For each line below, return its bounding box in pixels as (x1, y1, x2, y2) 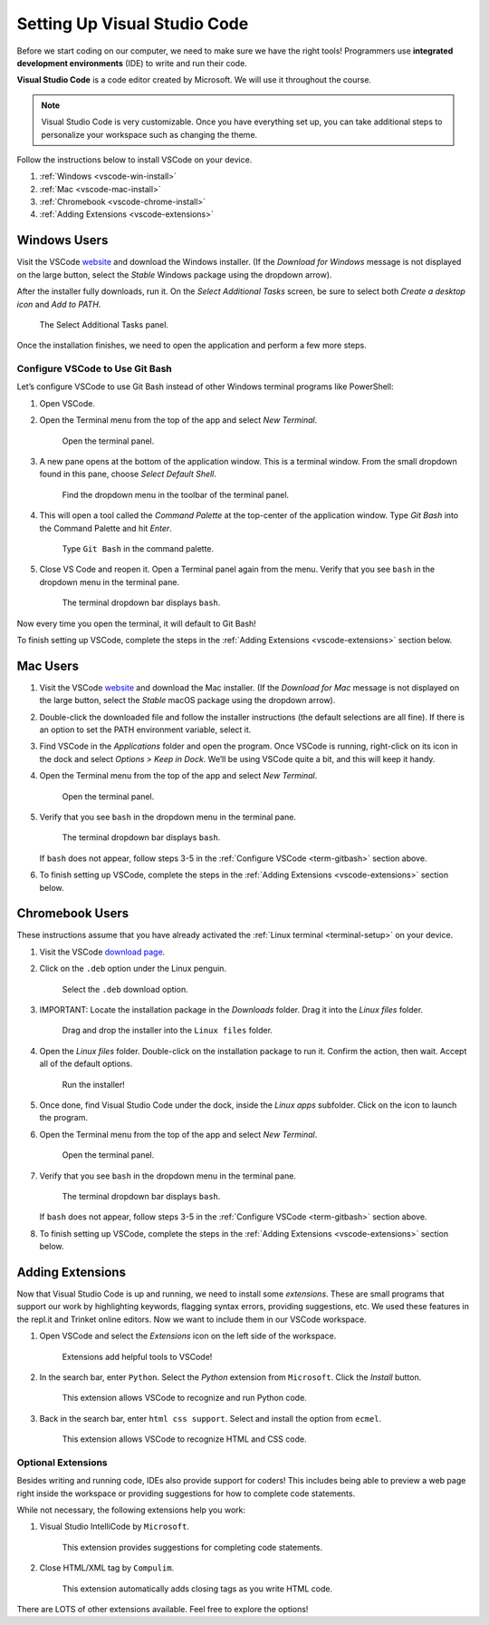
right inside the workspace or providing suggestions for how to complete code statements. (16, 1488, 356, 1499)
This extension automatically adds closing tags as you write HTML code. (62, 1583, 333, 1594)
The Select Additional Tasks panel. (39, 318, 169, 330)
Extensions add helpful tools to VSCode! (62, 1351, 213, 1362)
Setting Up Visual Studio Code (16, 14, 249, 34)
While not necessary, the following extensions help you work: (16, 1504, 246, 1515)
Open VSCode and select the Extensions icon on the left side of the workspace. (39, 1330, 337, 1342)
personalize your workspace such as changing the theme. (41, 129, 258, 140)
